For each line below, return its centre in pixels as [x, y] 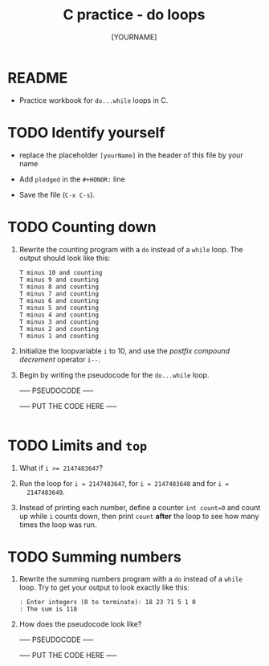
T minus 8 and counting [59, 287]
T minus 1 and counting [59, 336]
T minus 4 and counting [59, 315]
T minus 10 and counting [61, 272]
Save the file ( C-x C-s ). [57, 194]
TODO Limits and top [77, 445]
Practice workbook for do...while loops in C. [94, 100]
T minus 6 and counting [59, 300]
